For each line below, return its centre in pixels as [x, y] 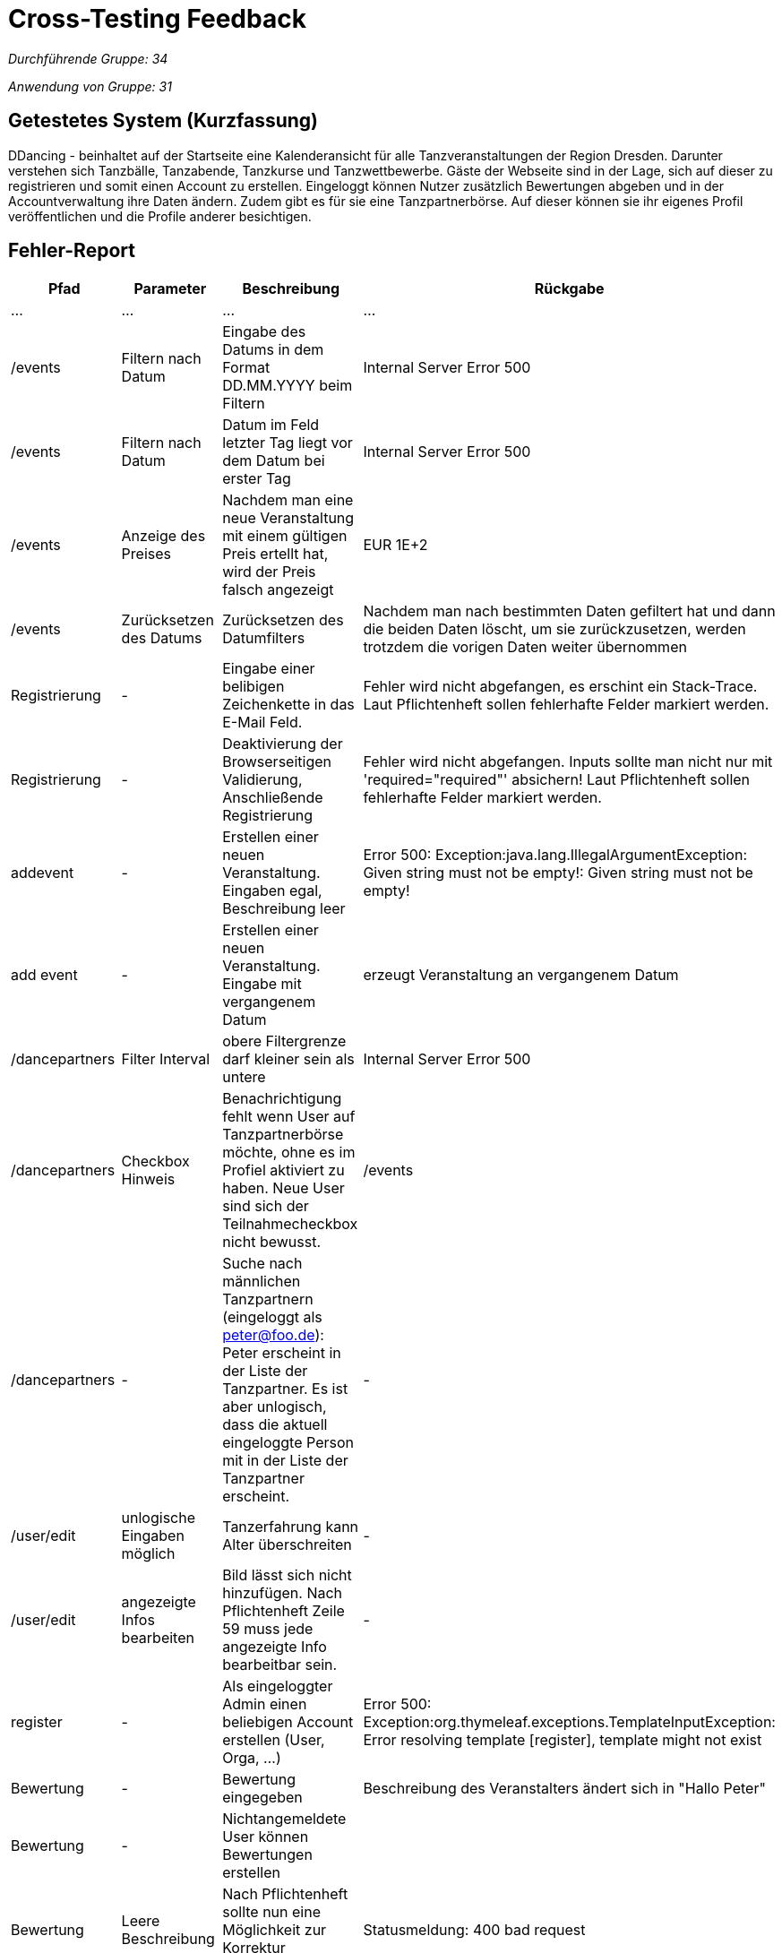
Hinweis [148, 1179]
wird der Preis [269, 572]
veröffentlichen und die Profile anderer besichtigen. [160, 216]
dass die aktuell [275, 1425]
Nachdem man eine [288, 500]
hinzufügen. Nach [283, 1593]
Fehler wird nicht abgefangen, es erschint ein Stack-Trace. [560, 687]
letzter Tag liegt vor [288, 443]
